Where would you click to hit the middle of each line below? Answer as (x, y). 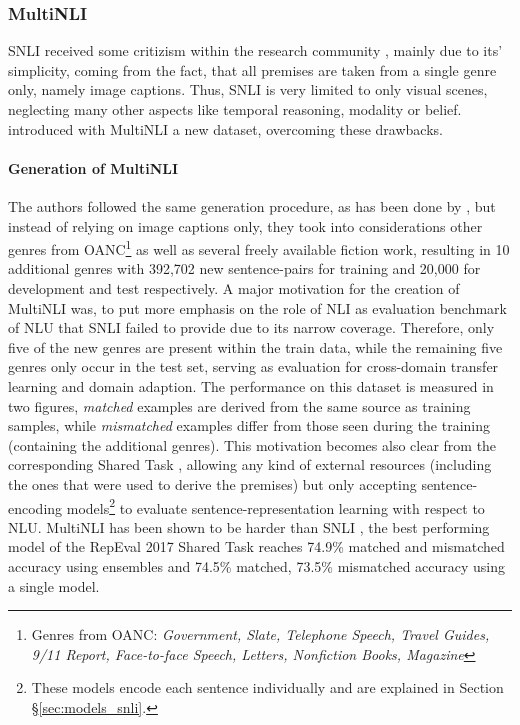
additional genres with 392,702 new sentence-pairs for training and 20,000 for (244, 268)
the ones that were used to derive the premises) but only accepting (212, 483)
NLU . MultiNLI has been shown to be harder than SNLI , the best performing (249, 526)
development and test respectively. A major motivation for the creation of (234, 288)
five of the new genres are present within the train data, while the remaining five (255, 346)
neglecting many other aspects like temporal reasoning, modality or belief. (235, 109)
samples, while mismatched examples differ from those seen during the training (249, 425)
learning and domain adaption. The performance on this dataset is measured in (251, 385)
